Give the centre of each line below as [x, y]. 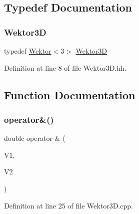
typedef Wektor [28, 51]
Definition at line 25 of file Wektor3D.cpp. [68, 205]
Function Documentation [70, 94]
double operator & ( [35, 138]
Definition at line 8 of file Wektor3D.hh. [65, 67]
